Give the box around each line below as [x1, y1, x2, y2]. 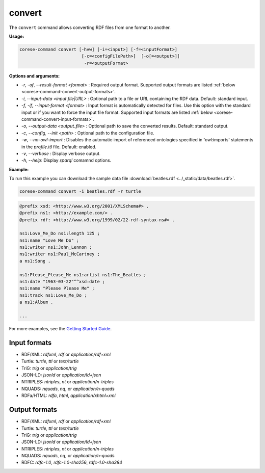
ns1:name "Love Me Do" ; [19, 237, 79, 243]
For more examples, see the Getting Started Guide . [9, 325, 112, 331]
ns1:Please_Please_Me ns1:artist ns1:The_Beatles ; [19, 272, 147, 277]
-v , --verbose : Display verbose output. [21, 150, 101, 157]
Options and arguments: [9, 73, 60, 79]
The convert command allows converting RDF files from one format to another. [9, 25, 171, 30]
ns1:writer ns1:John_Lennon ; [19, 244, 92, 250]
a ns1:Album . [19, 299, 53, 305]
